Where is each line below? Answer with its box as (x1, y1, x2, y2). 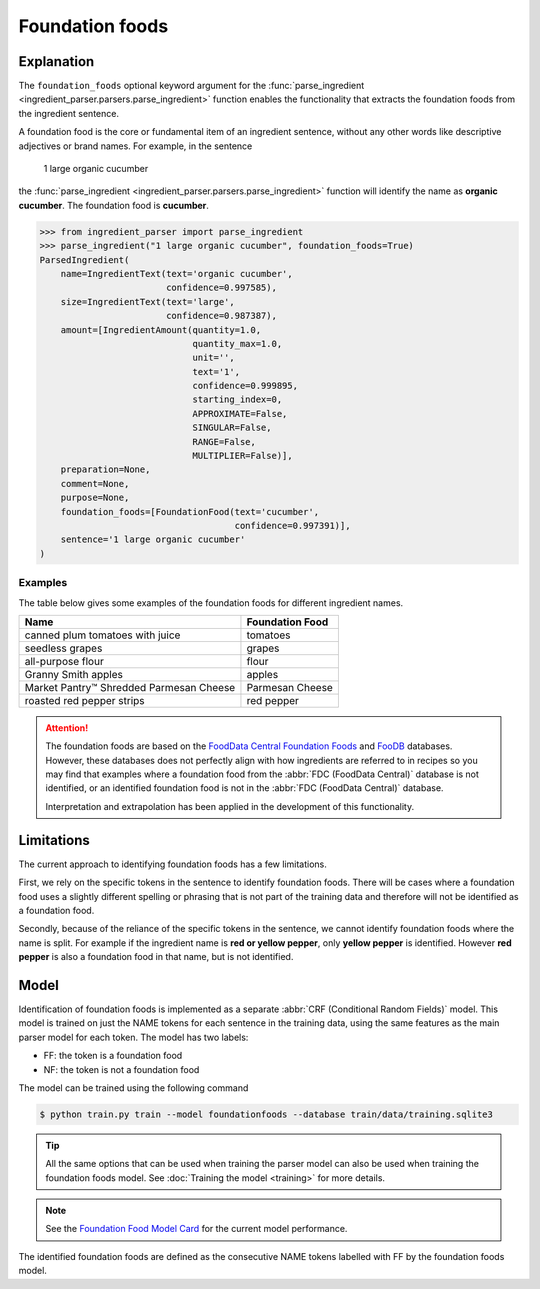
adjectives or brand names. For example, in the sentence (18, 140, 253, 152)
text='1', (192, 366, 240, 377)
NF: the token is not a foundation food (43, 1063, 200, 1075)
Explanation (18, 53, 95, 70)
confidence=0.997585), (165, 282, 277, 294)
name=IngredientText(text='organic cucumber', (60, 268, 294, 279)
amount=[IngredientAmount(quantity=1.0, (60, 324, 262, 335)
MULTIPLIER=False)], (192, 450, 294, 462)
